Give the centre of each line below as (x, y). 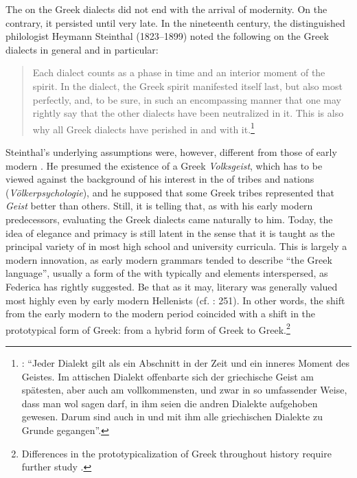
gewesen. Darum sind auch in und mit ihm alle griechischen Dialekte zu (172, 417)
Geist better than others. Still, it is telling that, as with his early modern (159, 206)
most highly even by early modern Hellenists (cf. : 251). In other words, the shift (175, 300)
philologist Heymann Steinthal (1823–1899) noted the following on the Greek (167, 36)
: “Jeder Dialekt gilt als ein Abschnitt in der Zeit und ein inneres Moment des (185, 362)
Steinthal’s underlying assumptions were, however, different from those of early (171, 152)
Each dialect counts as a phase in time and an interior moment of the (179, 72)
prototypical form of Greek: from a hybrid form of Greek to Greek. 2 (148, 328)
